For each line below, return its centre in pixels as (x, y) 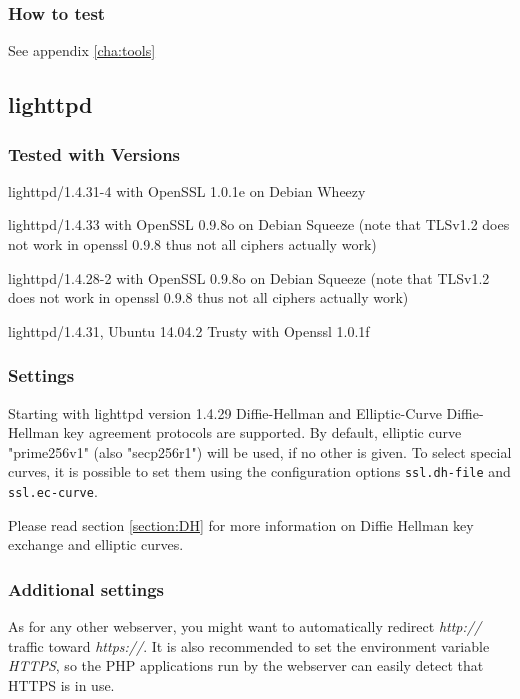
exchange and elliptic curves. (96, 544)
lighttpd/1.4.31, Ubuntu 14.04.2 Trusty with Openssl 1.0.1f (189, 330)
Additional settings (86, 588)
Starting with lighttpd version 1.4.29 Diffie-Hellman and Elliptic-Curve (225, 412)
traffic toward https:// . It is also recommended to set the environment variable (249, 645)
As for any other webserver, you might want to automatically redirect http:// (245, 626)
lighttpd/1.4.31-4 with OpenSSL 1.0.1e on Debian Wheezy (187, 190)
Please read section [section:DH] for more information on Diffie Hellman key (241, 524)
